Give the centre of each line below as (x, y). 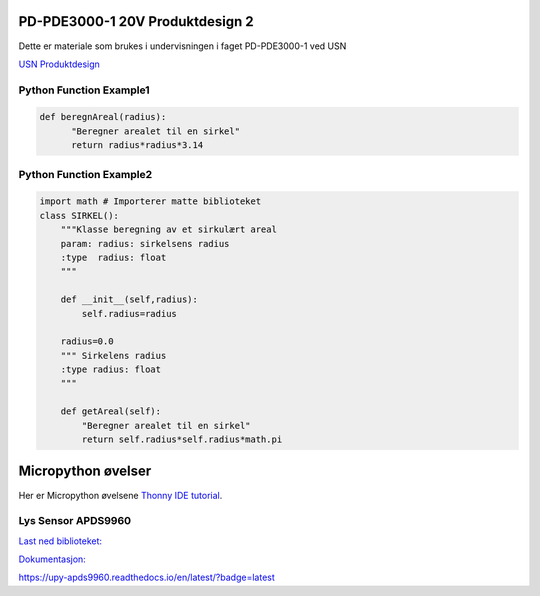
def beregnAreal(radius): (103, 117)
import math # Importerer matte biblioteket (150, 201)
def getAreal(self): (111, 411)
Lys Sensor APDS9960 (75, 521)
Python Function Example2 (85, 174)
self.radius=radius (129, 313)
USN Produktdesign (59, 64)
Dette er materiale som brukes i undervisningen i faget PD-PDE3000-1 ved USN (182, 46)
